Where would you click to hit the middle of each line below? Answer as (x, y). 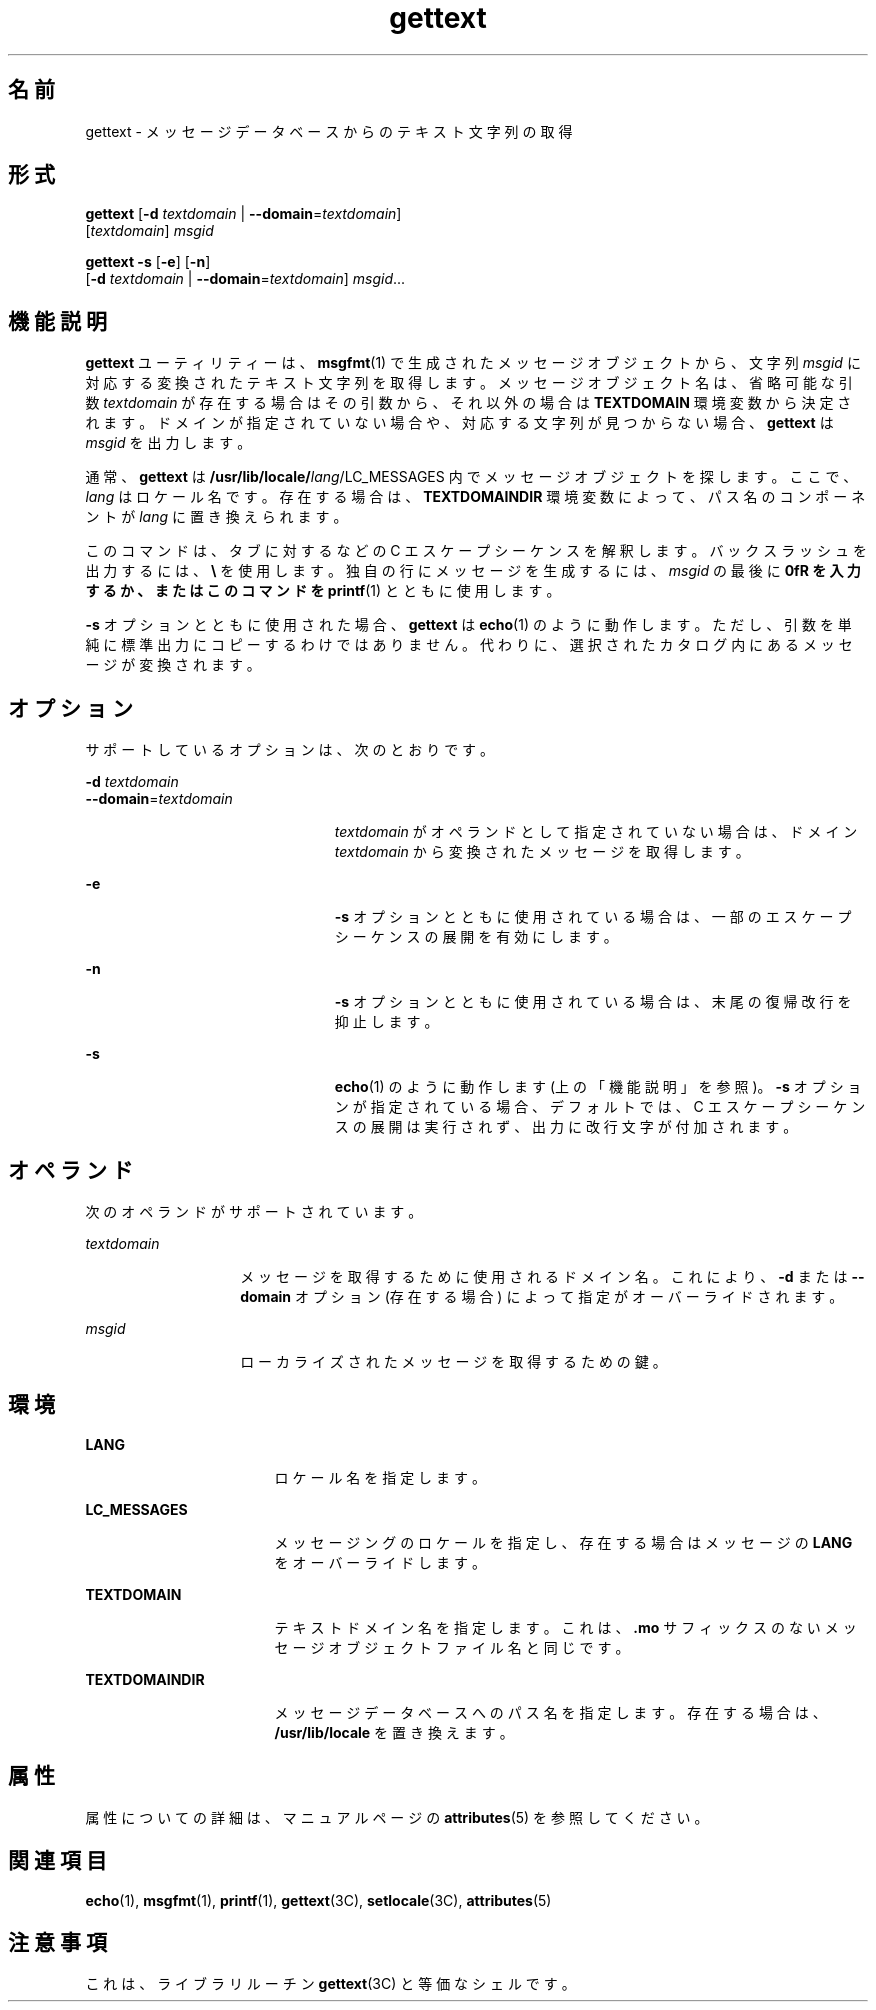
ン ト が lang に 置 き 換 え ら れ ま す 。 (216, 517)
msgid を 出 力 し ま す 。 (168, 443)
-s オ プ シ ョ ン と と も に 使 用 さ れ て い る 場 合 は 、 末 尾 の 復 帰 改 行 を (593, 1002)
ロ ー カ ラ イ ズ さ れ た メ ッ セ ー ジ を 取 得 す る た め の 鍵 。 (453, 1361)
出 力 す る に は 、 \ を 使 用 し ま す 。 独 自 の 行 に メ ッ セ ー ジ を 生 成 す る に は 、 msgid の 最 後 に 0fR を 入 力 (473, 571)
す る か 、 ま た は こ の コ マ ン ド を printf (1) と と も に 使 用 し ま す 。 (323, 591)
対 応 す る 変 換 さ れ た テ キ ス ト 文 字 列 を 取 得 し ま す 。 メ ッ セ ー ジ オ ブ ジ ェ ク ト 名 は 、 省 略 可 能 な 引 (469, 383)
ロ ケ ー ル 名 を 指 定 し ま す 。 (380, 1477)
